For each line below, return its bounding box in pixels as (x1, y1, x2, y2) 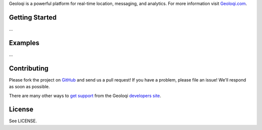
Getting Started (9, 13, 57, 21)
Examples (9, 39, 40, 47)
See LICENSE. (9, 118, 37, 124)
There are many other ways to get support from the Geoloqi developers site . (9, 93, 162, 98)
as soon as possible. (9, 84, 50, 90)
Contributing (9, 64, 49, 72)
